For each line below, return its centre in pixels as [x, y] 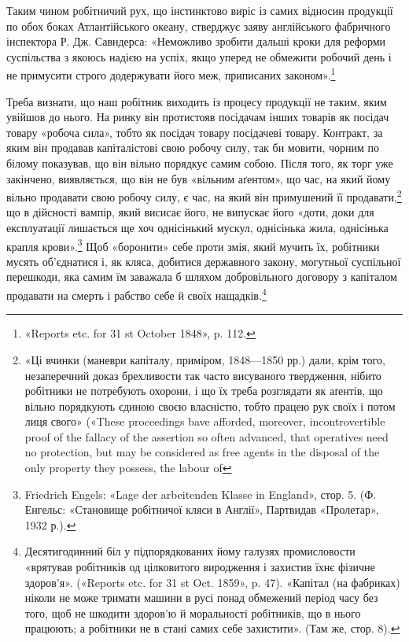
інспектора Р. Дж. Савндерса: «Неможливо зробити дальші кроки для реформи [196, 41]
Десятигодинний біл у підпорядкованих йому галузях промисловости [190, 551]
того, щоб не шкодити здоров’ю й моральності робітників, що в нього [193, 612]
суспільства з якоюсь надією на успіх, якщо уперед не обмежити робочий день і [199, 56]
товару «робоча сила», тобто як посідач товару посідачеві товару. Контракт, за [195, 132]
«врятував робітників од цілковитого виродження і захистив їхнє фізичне [200, 567]
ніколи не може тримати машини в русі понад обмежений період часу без [201, 598]
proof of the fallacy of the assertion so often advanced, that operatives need [206, 436]
